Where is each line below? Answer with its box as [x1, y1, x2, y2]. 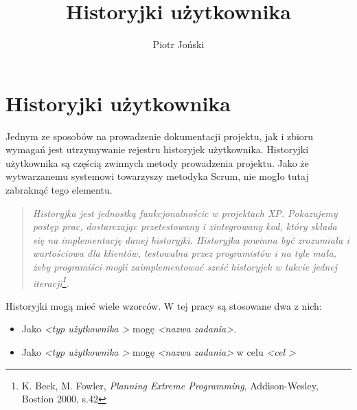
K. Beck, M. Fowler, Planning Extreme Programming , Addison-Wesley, [21, 378, 319, 392]
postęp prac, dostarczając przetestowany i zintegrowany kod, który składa [32, 219, 337, 234]
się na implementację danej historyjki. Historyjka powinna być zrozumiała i [32, 232, 349, 247]
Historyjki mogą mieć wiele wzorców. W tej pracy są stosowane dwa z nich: [5, 298, 322, 312]
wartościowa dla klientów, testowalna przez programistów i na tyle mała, [32, 246, 336, 260]
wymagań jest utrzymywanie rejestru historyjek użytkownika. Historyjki [5, 142, 309, 157]
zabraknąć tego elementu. [5, 183, 113, 197]
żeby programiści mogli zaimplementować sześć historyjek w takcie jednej [32, 260, 337, 273]
